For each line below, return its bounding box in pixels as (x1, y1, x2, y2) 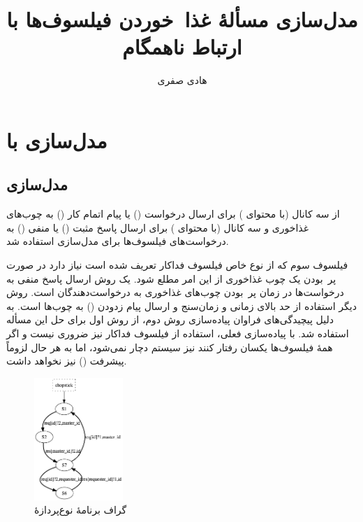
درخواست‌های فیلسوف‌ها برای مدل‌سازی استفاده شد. (6, 234, 229, 248)
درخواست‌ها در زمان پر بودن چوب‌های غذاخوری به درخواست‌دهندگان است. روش (6, 285, 344, 299)
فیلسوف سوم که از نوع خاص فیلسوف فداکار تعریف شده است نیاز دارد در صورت (6, 258, 348, 272)
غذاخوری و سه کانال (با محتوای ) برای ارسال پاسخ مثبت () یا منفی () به (6, 220, 309, 234)
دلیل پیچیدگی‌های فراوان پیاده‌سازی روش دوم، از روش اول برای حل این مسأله (6, 312, 334, 327)
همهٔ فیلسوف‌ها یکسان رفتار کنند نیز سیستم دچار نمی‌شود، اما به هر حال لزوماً (6, 339, 333, 354)
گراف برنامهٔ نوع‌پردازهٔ (34, 502, 127, 517)
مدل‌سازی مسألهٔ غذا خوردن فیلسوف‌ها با (6, 5, 358, 34)
